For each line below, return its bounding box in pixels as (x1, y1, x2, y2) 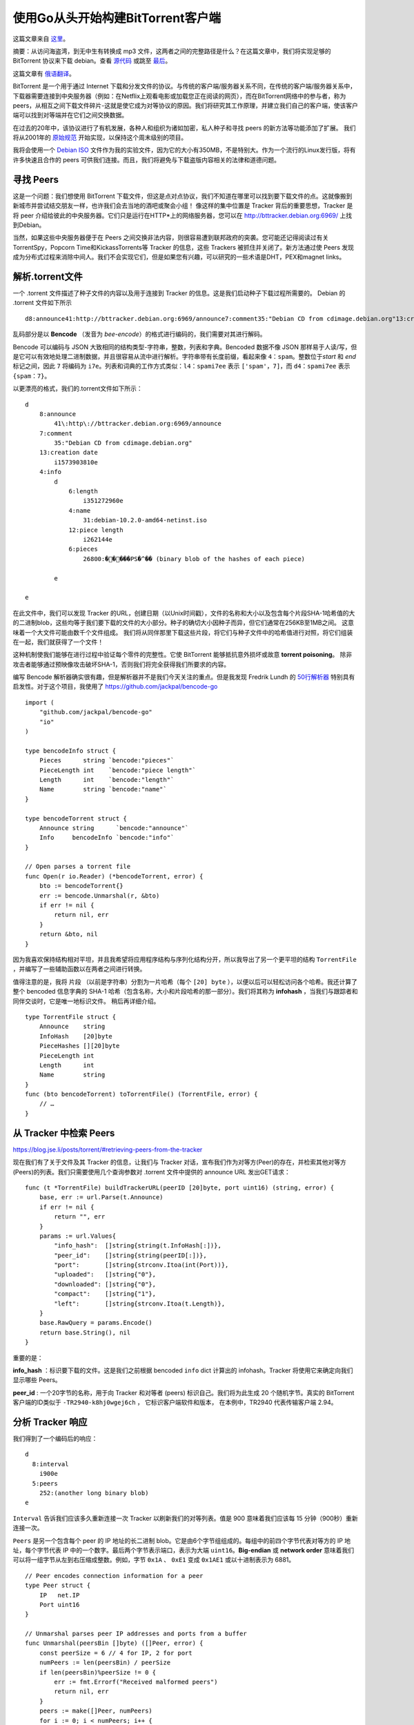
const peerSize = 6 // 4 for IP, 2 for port (39, 1649, 193, 1657)
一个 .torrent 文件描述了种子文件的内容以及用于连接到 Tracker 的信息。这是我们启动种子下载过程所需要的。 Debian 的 (12, 289, 346, 297)
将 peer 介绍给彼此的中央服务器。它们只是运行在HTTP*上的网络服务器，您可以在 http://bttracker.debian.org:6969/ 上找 (12, 211, 353, 219)
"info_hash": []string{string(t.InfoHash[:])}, (54, 1242, 222, 1250)
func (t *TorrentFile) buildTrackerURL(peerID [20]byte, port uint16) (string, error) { (25, 1183, 335, 1192)
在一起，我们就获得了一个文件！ (12, 638, 103, 646)
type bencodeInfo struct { (25, 747, 117, 755)
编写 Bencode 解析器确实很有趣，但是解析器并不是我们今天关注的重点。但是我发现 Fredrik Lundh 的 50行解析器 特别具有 (12, 673, 355, 681)
